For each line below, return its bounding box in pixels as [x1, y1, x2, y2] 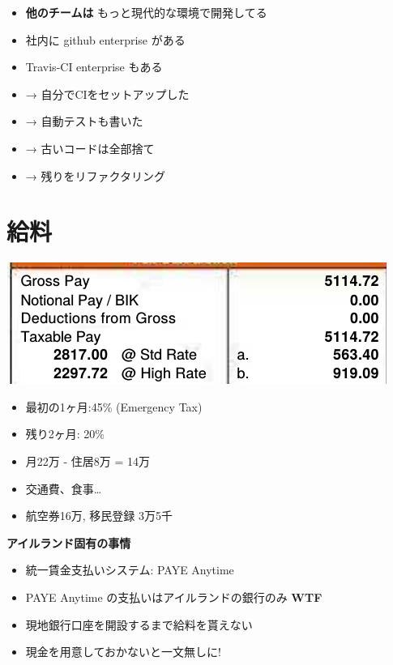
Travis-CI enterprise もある [25, 58, 163, 75]
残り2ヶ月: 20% [25, 425, 105, 442]
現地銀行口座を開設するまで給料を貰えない [25, 616, 253, 633]
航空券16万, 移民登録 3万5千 [25, 507, 173, 524]
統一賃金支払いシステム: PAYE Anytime [25, 561, 234, 578]
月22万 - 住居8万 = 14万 [25, 453, 150, 470]
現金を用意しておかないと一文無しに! [25, 643, 221, 660]
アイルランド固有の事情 [6, 534, 131, 551]
